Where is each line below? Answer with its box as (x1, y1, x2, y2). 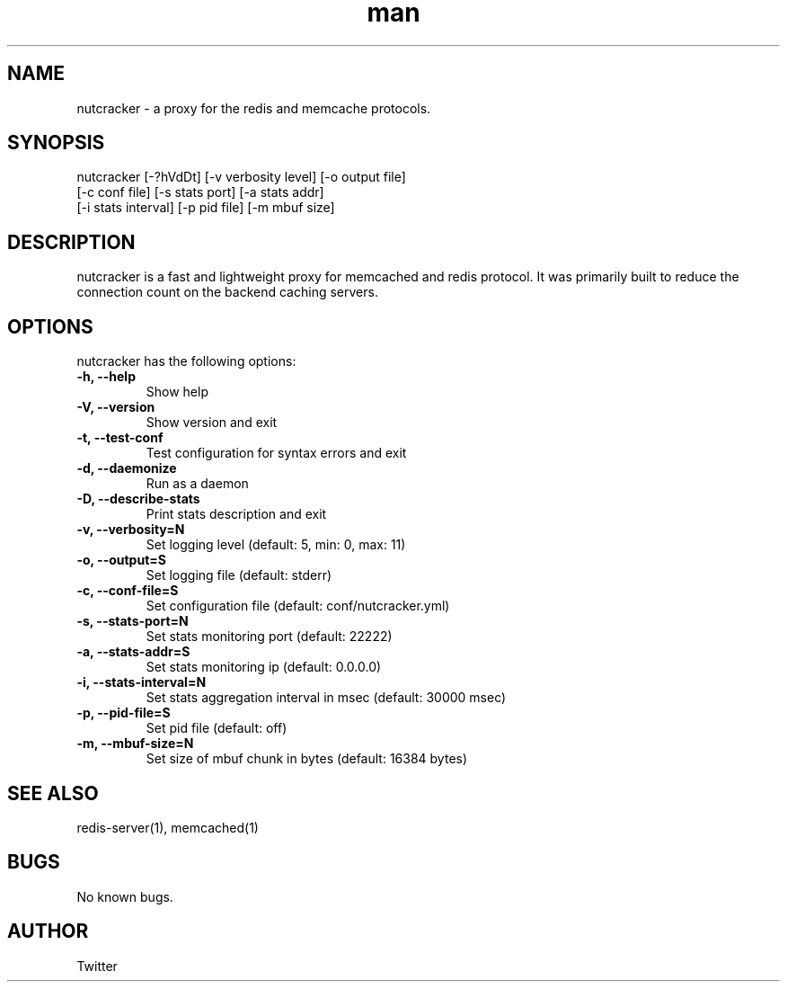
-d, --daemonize (76, 460, 177, 477)
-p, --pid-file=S (76, 705, 171, 721)
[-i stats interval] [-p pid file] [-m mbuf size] (76, 200, 335, 216)
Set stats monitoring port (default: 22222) (146, 628, 393, 645)
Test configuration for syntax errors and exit (146, 445, 407, 461)
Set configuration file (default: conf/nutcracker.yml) (146, 598, 450, 614)
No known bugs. (76, 888, 173, 904)
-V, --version (76, 399, 155, 415)
